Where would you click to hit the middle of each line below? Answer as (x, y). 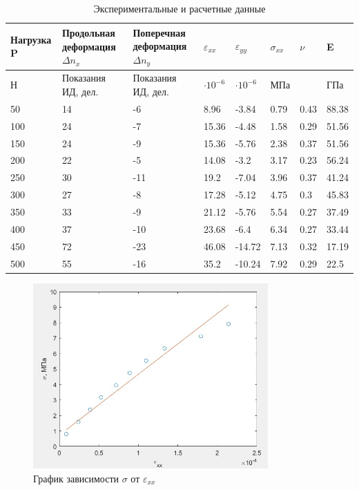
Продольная (88, 33)
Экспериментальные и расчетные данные (179, 8)
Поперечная (159, 32)
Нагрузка (31, 39)
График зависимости (76, 478)
